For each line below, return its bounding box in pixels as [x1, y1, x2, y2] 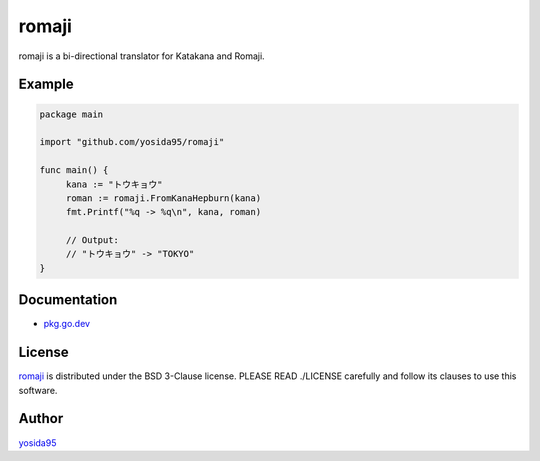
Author [18, 410, 64, 427]
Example [18, 76, 74, 93]
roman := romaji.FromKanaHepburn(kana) [65, 192, 262, 204]
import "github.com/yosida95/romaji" [39, 136, 225, 148]
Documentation [18, 291, 118, 309]
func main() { [39, 165, 109, 176]
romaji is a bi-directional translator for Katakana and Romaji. [18, 50, 265, 62]
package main [39, 108, 104, 120]
